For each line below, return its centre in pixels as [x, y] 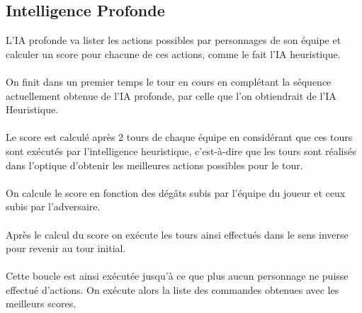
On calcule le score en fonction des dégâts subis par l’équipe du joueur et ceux [176, 192]
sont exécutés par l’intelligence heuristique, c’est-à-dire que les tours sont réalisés [181, 150]
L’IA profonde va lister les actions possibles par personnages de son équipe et [174, 40]
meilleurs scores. [41, 303]
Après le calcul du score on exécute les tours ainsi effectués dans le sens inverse [177, 234]
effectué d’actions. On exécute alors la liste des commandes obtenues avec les [172, 289]
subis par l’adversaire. [53, 206]
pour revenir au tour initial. [66, 248]
